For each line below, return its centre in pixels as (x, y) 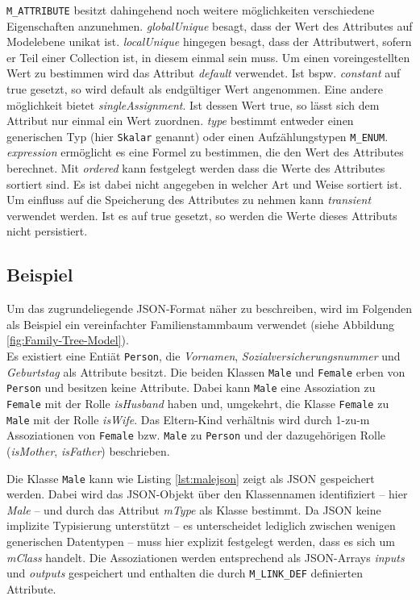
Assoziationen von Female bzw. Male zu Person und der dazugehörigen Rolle (196, 435)
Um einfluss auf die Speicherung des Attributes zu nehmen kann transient (189, 200)
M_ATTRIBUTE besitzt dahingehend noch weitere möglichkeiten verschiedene (191, 10)
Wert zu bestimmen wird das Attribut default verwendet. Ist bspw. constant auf (204, 73)
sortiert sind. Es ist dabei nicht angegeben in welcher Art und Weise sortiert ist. (204, 183)
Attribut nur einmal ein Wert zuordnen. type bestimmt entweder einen (180, 121)
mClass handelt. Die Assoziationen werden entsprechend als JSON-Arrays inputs (206, 557)
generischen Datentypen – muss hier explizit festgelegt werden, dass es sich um (201, 541)
